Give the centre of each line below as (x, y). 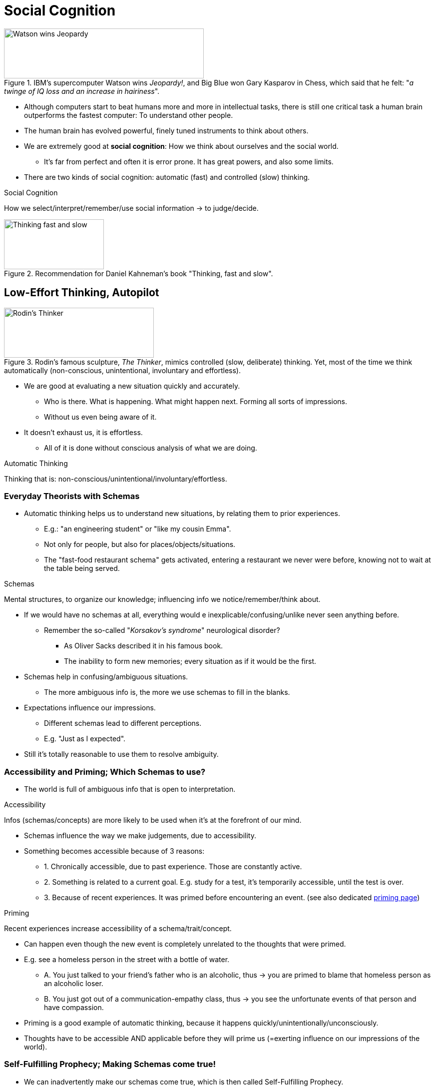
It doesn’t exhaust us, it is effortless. (83, 432)
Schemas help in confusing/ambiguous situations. (106, 677)
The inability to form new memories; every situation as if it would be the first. (190, 661)
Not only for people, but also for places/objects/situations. (140, 544)
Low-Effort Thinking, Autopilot (82, 293)
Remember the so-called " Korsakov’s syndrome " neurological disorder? (162, 630)
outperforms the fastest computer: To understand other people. (129, 115)
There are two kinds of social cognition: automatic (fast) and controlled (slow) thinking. (167, 177)
